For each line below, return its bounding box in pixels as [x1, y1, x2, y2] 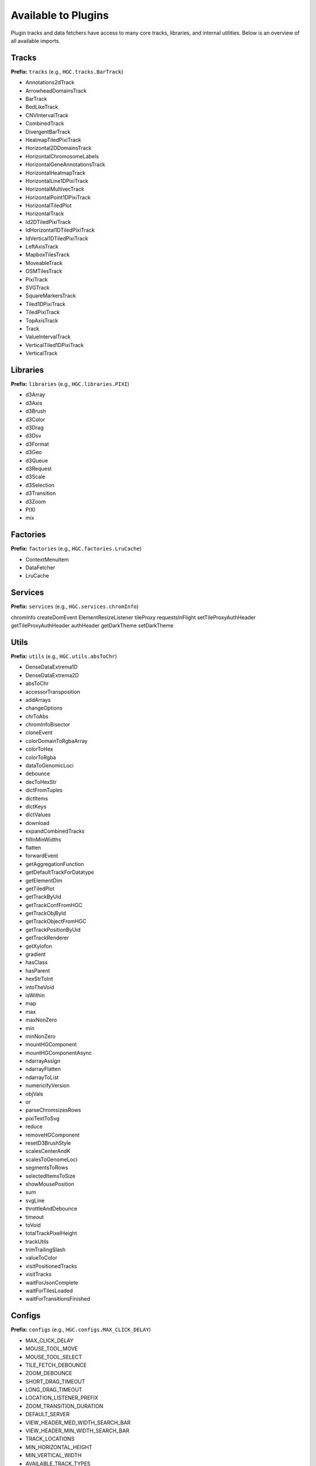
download [25, 819, 50, 826]
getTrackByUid [25, 893, 61, 900]
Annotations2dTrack [25, 79, 75, 86]
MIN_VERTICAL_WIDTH [25, 1452, 82, 1459]
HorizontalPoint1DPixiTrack [25, 194, 91, 201]
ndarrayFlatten [25, 1065, 61, 1073]
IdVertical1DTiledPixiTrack [25, 235, 88, 242]
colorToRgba [25, 754, 56, 761]
